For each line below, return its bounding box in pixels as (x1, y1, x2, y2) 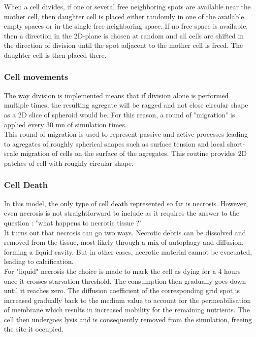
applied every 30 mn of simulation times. (4, 119, 127, 129)
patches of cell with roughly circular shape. (4, 157, 134, 168)
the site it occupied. (4, 324, 64, 334)
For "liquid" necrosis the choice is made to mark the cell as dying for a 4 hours (4, 265, 241, 276)
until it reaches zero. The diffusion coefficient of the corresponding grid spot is (4, 285, 240, 296)
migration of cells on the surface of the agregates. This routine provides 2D (20, 148, 247, 158)
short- (227, 138, 245, 149)
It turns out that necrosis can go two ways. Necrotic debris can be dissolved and (4, 227, 246, 237)
